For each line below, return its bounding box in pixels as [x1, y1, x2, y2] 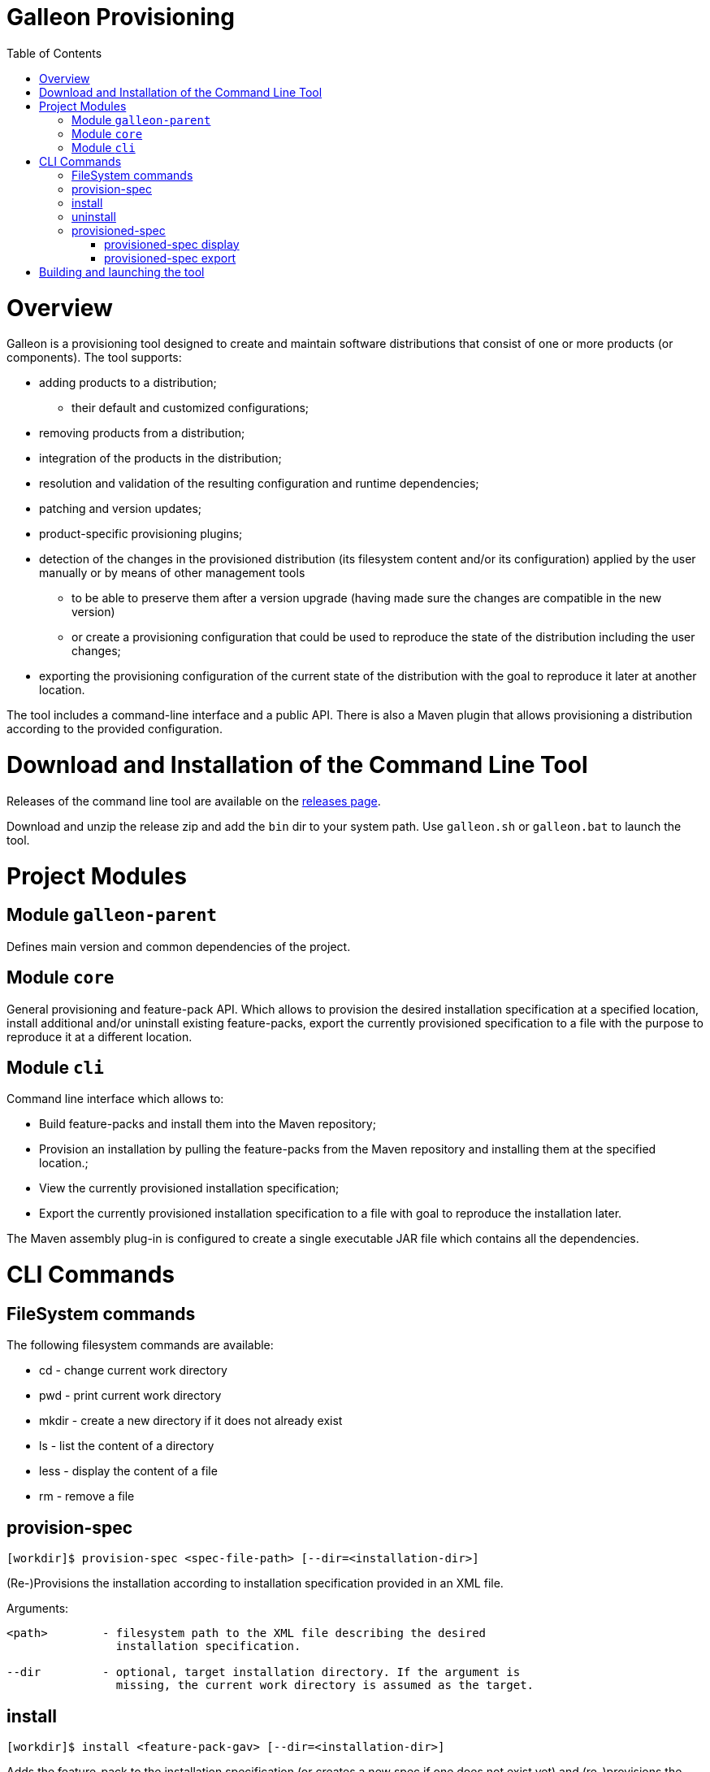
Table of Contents [6, 46, 102, 60]
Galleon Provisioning [6, 3, 235, 31]
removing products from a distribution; [39, 426, 245, 441]
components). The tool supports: [6, 350, 182, 365]
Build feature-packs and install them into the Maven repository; [39, 1117, 376, 1131]
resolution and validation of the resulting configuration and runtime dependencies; [39, 476, 479, 491]
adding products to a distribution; [39, 376, 217, 390]
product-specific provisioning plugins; [39, 527, 243, 541]
